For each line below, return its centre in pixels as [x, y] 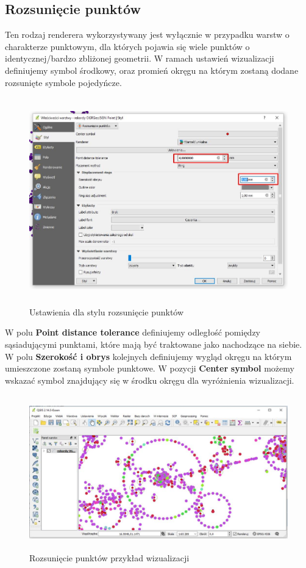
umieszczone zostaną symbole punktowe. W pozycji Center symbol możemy [150, 368]
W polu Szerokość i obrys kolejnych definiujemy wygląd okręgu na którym [148, 356]
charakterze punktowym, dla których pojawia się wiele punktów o [127, 46]
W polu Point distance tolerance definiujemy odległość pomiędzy [133, 332]
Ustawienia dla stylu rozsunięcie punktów [107, 311]
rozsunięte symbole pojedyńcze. [63, 82]
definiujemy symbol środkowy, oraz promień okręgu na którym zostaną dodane [152, 70]
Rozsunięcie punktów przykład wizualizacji [109, 557]
